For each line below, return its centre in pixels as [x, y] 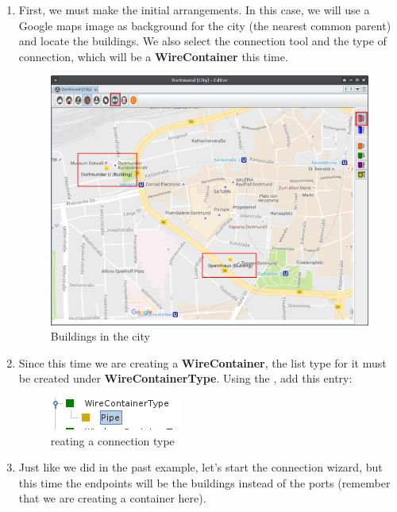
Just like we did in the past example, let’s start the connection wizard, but [200, 467]
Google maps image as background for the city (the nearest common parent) [205, 25]
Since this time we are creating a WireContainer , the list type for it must [202, 362]
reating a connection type [112, 440]
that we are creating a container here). [112, 498]
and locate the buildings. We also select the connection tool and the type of [202, 41]
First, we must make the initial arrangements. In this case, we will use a [194, 10]
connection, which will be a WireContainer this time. [153, 56]
